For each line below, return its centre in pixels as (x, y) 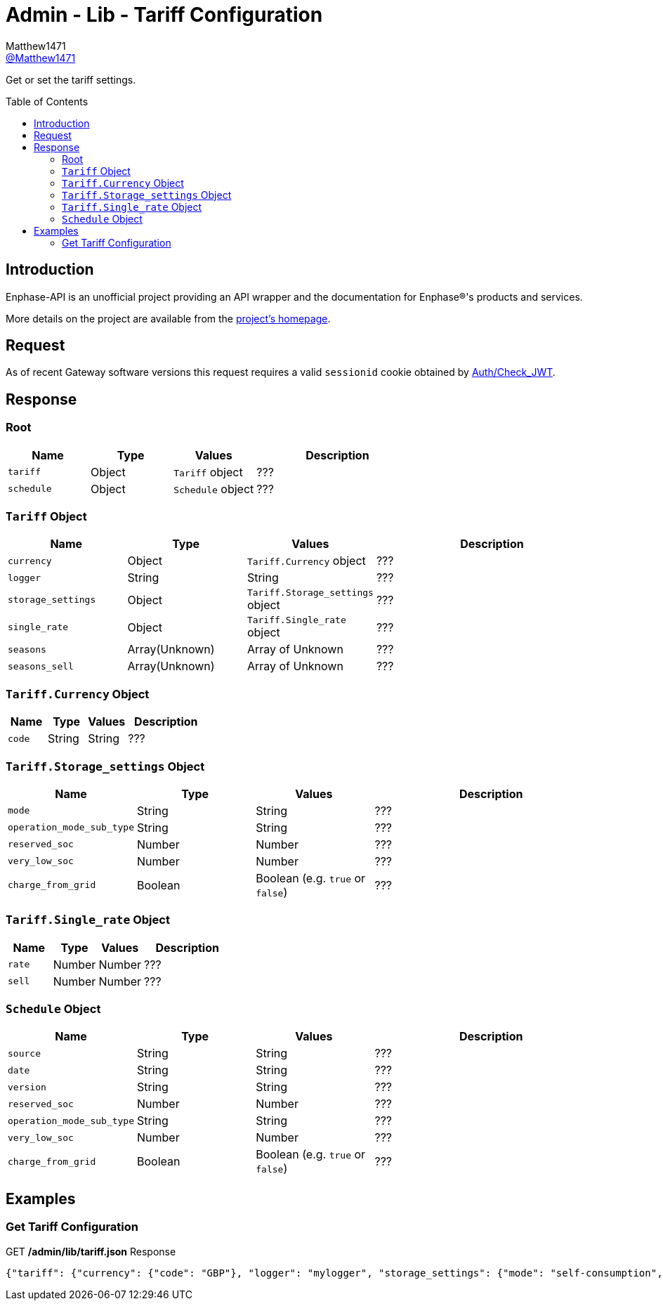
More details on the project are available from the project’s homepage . (168, 318)
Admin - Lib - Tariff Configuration (164, 15)
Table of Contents (47, 101)
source (24, 1053)
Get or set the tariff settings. (71, 79)
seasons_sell (41, 666)
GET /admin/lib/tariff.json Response (91, 1251)
